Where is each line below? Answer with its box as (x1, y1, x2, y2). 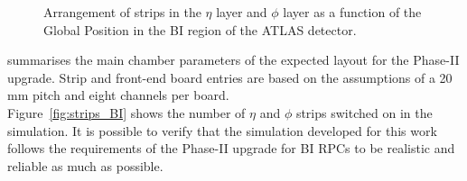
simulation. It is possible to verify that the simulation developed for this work (7, 121, 437, 140)
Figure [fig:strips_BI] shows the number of (7, 103, 246, 122)
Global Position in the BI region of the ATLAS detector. (43, 20, 357, 39)
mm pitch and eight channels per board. (7, 86, 229, 104)
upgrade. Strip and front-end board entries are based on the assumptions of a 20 (7, 68, 453, 86)
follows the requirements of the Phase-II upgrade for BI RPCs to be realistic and (7, 139, 455, 158)
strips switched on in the (295, 103, 433, 122)
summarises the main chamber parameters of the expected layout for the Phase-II (7, 50, 460, 69)
